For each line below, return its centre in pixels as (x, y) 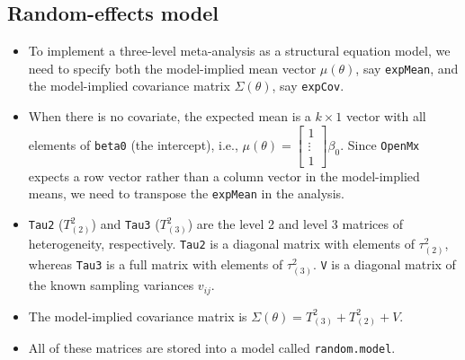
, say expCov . (308, 86)
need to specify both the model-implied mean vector (172, 68)
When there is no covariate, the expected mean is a (170, 116)
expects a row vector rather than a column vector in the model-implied (224, 176)
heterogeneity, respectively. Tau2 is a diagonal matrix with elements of (221, 243)
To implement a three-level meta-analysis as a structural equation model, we (239, 51)
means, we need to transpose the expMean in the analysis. (186, 193)
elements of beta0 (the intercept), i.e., (133, 144)
